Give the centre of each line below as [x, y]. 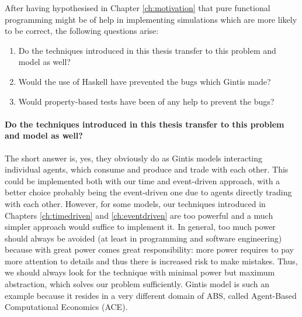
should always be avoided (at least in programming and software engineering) [143, 238]
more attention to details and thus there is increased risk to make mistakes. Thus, [151, 261]
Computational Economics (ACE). [66, 307]
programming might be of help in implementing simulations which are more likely [151, 19]
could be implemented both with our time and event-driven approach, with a [143, 180]
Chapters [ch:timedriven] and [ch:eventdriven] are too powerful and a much [139, 215]
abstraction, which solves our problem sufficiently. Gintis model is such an [137, 284]
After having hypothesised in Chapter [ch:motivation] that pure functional [138, 8]
